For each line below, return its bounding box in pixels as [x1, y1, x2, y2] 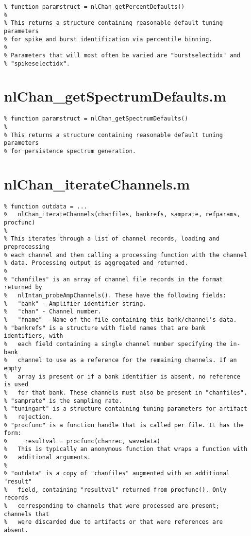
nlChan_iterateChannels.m [4, 173, 190, 193]
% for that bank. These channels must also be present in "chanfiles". [4, 389, 248, 396]
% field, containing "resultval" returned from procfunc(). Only [4, 486, 227, 493]
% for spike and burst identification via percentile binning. [4, 35, 213, 43]
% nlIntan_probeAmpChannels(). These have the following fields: [4, 292, 227, 299]
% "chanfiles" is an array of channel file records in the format [4, 276, 223, 283]
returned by [4, 284, 42, 291]
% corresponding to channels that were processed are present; [4, 502, 219, 510]
